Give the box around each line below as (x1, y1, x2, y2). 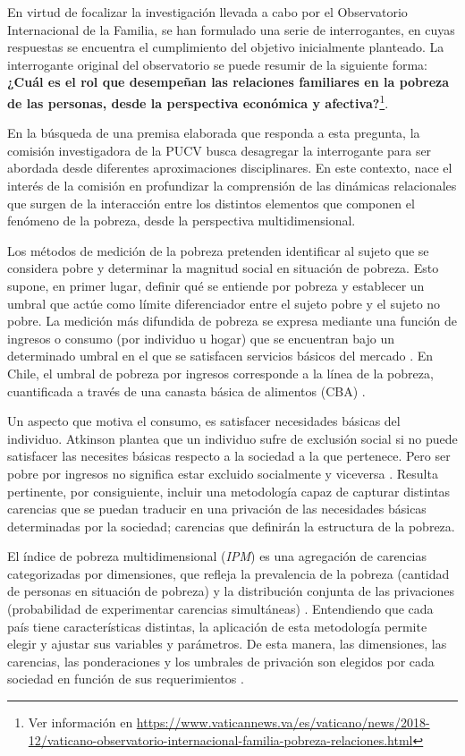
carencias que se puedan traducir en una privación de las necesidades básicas (7, 499, 427, 518)
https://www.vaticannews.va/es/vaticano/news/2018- (136, 713, 430, 732)
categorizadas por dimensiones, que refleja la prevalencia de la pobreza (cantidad (7, 564, 450, 582)
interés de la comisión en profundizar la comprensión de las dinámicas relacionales (7, 176, 457, 194)
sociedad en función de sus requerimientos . (7, 669, 244, 688)
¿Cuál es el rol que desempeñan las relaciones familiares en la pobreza (7, 72, 450, 91)
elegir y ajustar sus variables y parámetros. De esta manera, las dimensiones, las (7, 634, 447, 653)
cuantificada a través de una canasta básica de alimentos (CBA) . (7, 381, 366, 400)
